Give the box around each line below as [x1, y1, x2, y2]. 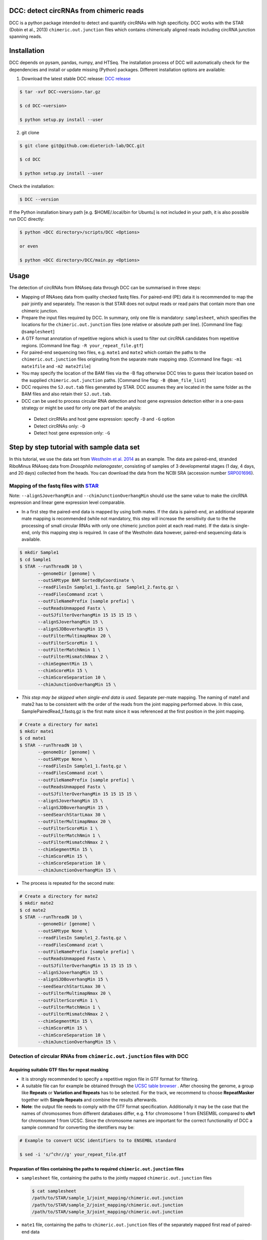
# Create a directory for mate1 [19, 722, 98, 727]
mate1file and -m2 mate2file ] [21, 363, 91, 369]
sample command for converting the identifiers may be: [21, 1124, 135, 1130]
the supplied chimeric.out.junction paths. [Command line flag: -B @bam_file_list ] [21, 377, 206, 383]
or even [19, 244, 38, 249]
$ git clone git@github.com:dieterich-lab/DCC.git [19, 143, 145, 148]
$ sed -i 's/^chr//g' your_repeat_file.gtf [19, 1152, 127, 1158]
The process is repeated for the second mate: [21, 880, 115, 886]
